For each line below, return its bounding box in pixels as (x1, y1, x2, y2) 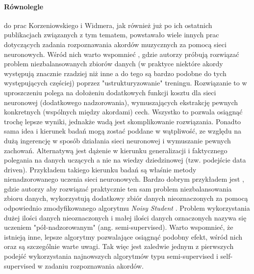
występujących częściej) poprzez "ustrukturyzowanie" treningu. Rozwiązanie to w (4, 78, 247, 88)
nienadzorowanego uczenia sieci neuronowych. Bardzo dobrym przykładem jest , (4, 174, 244, 184)
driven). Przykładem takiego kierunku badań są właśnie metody (4, 164, 197, 174)
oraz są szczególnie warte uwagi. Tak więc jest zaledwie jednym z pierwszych (4, 241, 234, 251)
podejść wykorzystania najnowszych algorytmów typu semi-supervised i (4, 251, 218, 261)
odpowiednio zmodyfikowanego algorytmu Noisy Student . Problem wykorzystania (4, 203, 250, 213)
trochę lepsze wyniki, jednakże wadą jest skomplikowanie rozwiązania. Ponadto (4, 116, 241, 126)
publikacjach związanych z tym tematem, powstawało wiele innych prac (4, 29, 219, 40)
